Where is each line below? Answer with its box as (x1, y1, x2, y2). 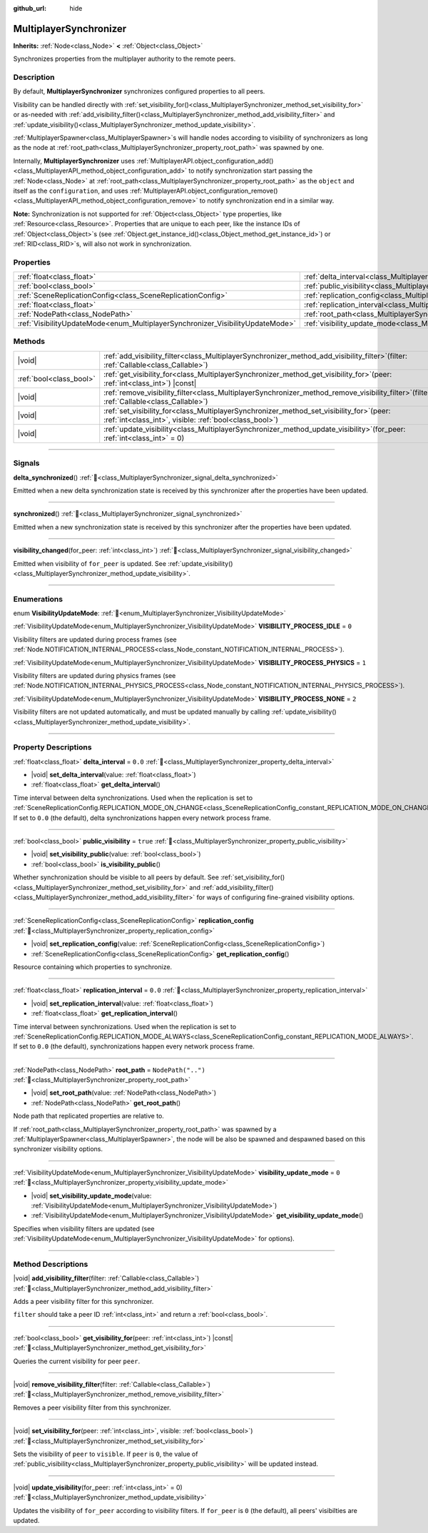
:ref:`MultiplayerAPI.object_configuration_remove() (129, 186, 278, 195)
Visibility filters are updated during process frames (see (13, 635, 178, 644)
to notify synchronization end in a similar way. (199, 196, 335, 205)
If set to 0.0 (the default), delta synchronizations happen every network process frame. (13, 814, 271, 822)
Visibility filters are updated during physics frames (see (13, 671, 176, 679)
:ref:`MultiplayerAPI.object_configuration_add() (136, 156, 274, 165)
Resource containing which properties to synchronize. (13, 962, 173, 971)
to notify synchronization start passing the (188, 166, 313, 175)
